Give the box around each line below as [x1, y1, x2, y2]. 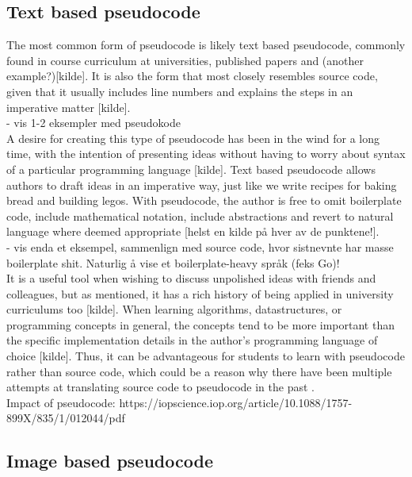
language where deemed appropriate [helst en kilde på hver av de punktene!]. [6, 223, 380, 240]
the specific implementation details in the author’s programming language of [6, 332, 378, 348]
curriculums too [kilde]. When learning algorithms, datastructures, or [6, 301, 342, 317]
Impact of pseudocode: [6, 394, 116, 410]
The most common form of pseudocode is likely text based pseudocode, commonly [6, 37, 406, 53]
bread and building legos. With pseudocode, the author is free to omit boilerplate [6, 192, 402, 209]
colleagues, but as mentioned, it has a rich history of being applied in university [6, 285, 394, 302]
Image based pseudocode [6, 448, 213, 473]
